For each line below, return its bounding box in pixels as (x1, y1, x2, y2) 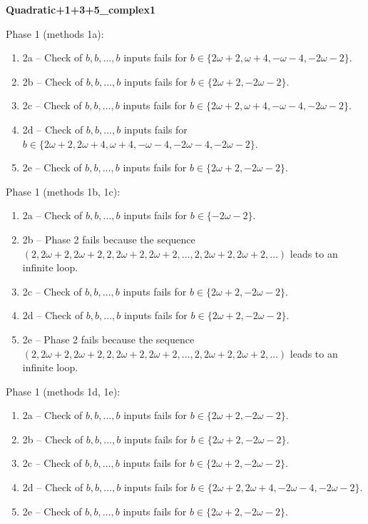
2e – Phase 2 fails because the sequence (22, 331, 195, 346)
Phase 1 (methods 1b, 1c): (6, 183, 121, 198)
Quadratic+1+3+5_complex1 (6, 2, 155, 16)
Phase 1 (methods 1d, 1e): (6, 383, 121, 398)
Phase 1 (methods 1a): (6, 26, 104, 41)
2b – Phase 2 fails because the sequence (22, 231, 195, 246)
